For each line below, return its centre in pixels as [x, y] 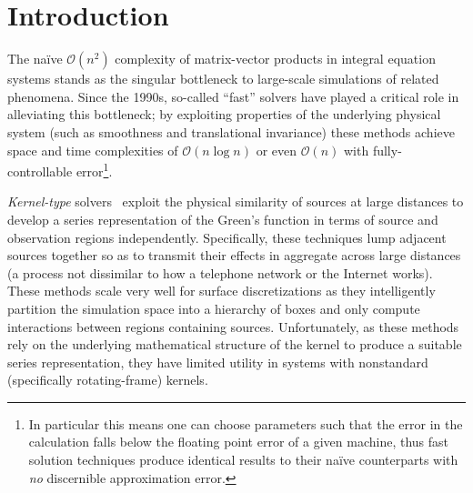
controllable [40, 171]
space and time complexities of [93, 150]
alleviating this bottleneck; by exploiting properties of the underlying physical [224, 114]
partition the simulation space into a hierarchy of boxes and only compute [214, 308]
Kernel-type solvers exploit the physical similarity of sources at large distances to [236, 201]
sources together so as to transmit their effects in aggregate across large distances [234, 255]
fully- [387, 150]
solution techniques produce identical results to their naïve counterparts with [243, 460]
